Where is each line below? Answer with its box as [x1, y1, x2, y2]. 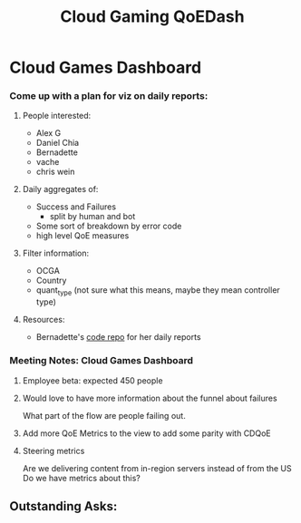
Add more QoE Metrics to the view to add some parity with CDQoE [22, 428, 271, 439]
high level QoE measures [35, 230, 130, 241]
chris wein [35, 166, 75, 178]
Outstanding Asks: [9, 499, 118, 514]
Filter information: [22, 247, 89, 259]
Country [35, 275, 67, 286]
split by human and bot [49, 211, 136, 222]
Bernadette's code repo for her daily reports [35, 332, 201, 343]
